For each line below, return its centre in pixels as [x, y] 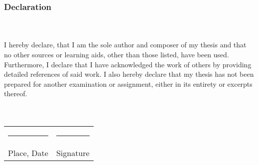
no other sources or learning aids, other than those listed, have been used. [117, 54]
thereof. [16, 93]
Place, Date [28, 153]
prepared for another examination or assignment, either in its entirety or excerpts [128, 83]
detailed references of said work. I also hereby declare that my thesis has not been [129, 74]
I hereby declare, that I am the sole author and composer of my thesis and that [125, 45]
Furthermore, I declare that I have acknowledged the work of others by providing [128, 64]
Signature [73, 153]
